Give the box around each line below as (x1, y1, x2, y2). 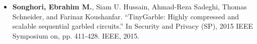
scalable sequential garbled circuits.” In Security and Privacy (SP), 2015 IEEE (12, 21, 253, 31)
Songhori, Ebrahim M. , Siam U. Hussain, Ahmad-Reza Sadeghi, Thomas (12, 1, 247, 11)
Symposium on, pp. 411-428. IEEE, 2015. (12, 30, 140, 41)
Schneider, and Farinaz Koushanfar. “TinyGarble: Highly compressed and (12, 11, 239, 21)
